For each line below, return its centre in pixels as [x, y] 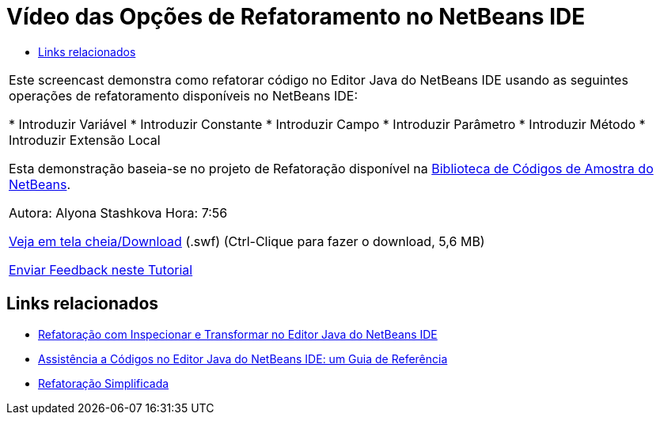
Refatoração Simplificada [104, 383]
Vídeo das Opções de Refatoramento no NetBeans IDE [296, 17]
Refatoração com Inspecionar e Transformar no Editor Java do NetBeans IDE [238, 334]
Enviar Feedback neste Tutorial [101, 269]
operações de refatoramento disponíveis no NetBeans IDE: [183, 95]
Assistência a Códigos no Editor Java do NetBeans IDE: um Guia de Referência [243, 358]
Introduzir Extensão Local [85, 140]
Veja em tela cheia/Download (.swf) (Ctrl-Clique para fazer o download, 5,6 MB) [247, 241]
